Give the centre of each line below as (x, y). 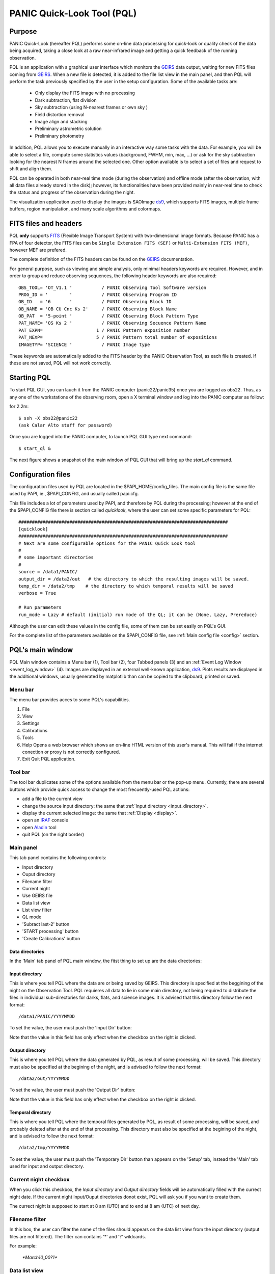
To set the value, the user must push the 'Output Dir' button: (73, 1090)
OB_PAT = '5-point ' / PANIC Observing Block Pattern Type (108, 316)
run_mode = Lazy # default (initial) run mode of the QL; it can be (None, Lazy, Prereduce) (138, 615)
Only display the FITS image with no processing (85, 93)
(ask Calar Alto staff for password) (66, 425)
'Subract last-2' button (46, 924)
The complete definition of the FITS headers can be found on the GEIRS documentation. (102, 259)
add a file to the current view (52, 799)
